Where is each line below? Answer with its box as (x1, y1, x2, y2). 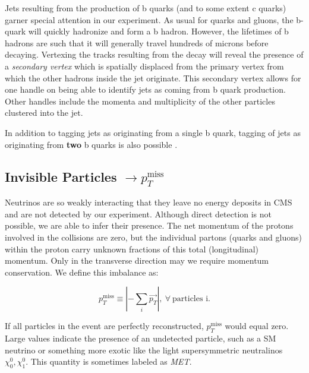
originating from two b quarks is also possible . (5, 138, 178, 150)
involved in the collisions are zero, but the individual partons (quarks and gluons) (5, 230, 302, 243)
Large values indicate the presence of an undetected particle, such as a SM (5, 332, 276, 344)
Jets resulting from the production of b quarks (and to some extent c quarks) (5, 2, 286, 14)
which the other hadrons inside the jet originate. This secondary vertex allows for (5, 71, 301, 84)
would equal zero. (225, 320, 289, 332)
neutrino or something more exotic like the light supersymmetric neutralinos (5, 343, 283, 356)
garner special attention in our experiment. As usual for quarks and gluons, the (5, 13, 294, 26)
